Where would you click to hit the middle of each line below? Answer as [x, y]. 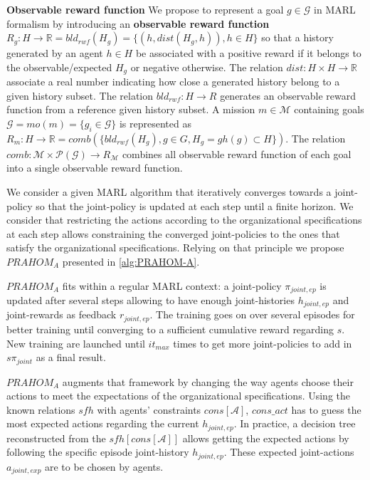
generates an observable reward [288, 95]
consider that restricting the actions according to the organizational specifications [184, 220]
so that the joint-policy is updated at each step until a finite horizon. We [195, 205]
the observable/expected [59, 67]
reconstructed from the [56, 438]
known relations [41, 409]
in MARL [335, 9]
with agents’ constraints [149, 409]
